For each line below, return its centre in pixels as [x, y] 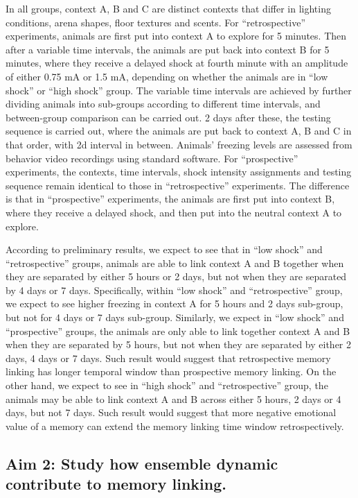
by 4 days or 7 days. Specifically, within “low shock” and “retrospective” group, [174, 290]
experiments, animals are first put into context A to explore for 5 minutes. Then [176, 36]
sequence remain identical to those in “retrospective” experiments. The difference [178, 185]
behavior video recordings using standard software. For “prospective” [152, 158]
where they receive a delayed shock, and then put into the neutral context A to [174, 212]
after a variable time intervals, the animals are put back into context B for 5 [168, 49]
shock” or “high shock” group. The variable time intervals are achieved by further [179, 90]
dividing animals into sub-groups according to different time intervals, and [163, 104]
